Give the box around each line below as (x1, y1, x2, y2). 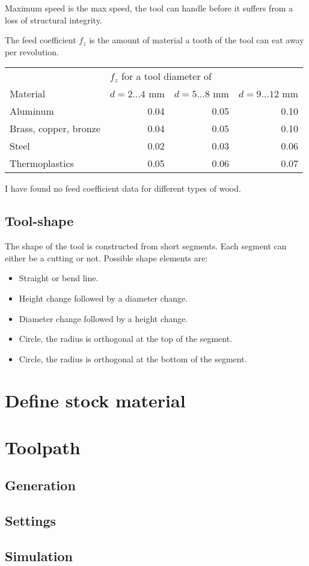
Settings (5, 511, 56, 530)
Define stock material (5, 388, 186, 412)
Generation (5, 476, 76, 494)
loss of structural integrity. (5, 13, 102, 26)
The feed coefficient (5, 34, 76, 46)
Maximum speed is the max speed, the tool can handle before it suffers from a (5, 2, 293, 14)
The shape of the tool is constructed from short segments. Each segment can (5, 240, 287, 252)
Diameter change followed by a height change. (19, 312, 188, 324)
